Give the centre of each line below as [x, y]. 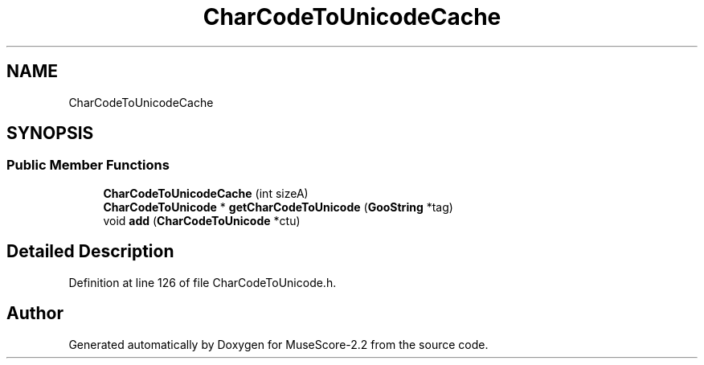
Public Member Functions [88, 165]
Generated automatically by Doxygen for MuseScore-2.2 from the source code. [278, 344]
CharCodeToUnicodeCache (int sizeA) [206, 193]
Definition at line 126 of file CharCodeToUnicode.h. [203, 282]
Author [35, 314]
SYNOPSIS [50, 133]
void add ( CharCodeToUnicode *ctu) [202, 220]
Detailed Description [90, 252]
